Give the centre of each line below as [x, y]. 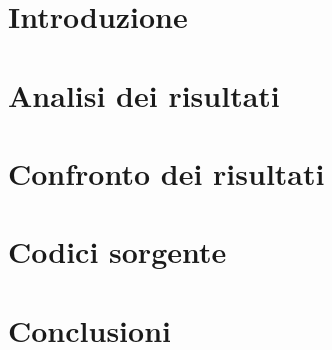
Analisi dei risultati [144, 94]
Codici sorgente [117, 251]
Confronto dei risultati [166, 172]
